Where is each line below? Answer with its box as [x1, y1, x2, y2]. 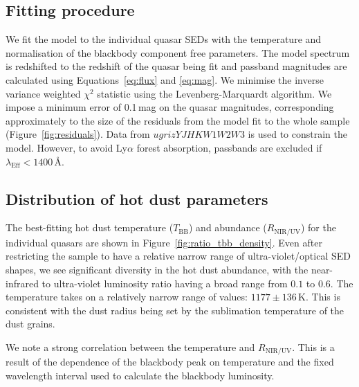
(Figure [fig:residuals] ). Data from [6, 127, 150, 141]
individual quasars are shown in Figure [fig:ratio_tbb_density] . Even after [6, 235, 322, 249]
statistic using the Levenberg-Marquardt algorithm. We [97, 86, 332, 100]
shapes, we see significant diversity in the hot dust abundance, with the [6, 262, 309, 276]
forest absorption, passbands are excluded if [136, 140, 322, 154]
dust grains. [6, 316, 55, 331]
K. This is [298, 289, 340, 304]
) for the [300, 220, 336, 235]
